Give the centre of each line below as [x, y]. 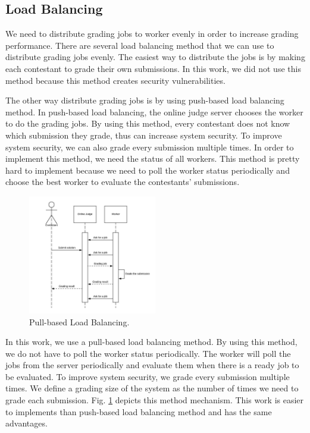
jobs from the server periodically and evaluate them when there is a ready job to [152, 365]
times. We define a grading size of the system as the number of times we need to [152, 388]
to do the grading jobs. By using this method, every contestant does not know [148, 123]
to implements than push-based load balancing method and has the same [139, 411]
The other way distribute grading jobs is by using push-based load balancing [145, 100]
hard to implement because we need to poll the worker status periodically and [148, 170]
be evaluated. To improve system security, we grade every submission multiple [148, 376]
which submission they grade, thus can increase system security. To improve [144, 135]
